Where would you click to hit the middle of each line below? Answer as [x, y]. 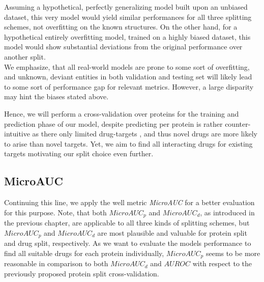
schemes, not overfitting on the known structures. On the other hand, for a [121, 27]
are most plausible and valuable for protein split [172, 232]
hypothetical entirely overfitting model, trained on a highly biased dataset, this [127, 36]
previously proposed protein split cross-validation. [82, 273]
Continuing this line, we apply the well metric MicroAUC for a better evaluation [129, 202]
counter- [238, 123]
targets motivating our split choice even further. [79, 153]
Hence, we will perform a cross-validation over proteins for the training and [122, 113]
